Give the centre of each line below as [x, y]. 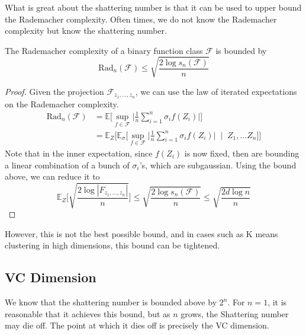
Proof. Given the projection [54, 91]
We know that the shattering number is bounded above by [111, 302]
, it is [277, 302]
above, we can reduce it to [52, 176]
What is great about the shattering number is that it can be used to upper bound [153, 7]
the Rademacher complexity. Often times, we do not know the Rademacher [141, 19]
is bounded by [241, 50]
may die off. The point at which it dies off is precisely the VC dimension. [137, 325]
